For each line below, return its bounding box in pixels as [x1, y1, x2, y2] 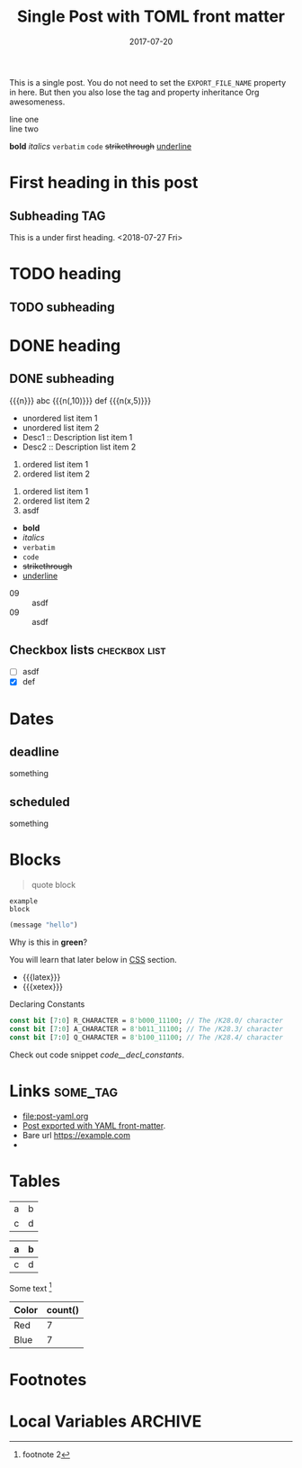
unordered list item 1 [22, 412, 98, 423]
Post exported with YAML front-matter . [22, 1119, 166, 1131]
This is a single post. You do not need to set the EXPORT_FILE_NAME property [9, 77, 287, 87]
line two [9, 123, 39, 134]
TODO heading [9, 264, 121, 285]
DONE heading [9, 335, 121, 356]
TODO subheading [9, 299, 115, 314]
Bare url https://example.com [22, 1129, 131, 1140]
